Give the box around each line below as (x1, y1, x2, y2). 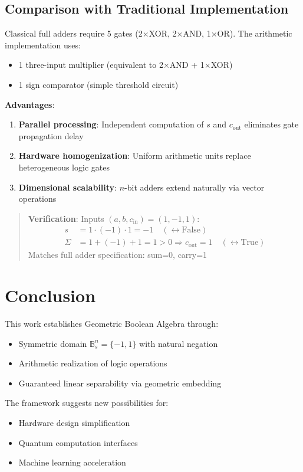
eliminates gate (244, 118, 299, 130)
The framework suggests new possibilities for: (5, 396, 169, 409)
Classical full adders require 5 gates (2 (5, 27, 143, 40)
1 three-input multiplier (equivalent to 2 (18, 58, 163, 71)
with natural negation (139, 337, 218, 349)
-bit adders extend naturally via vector (124, 181, 265, 193)
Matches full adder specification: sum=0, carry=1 (28, 248, 208, 261)
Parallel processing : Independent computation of (18, 118, 204, 130)
